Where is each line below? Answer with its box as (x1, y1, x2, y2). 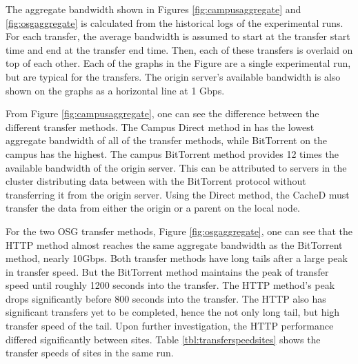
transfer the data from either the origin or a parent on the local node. (6, 201, 300, 215)
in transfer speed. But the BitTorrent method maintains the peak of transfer (6, 264, 329, 279)
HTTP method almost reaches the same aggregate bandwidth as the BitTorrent (6, 237, 343, 252)
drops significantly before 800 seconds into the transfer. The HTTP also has (6, 291, 326, 305)
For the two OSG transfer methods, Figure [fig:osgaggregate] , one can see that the (6, 223, 353, 238)
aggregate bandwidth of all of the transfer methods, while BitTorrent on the (6, 133, 328, 148)
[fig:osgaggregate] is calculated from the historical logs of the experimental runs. (6, 15, 344, 30)
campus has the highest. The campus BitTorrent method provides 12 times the (6, 146, 339, 161)
